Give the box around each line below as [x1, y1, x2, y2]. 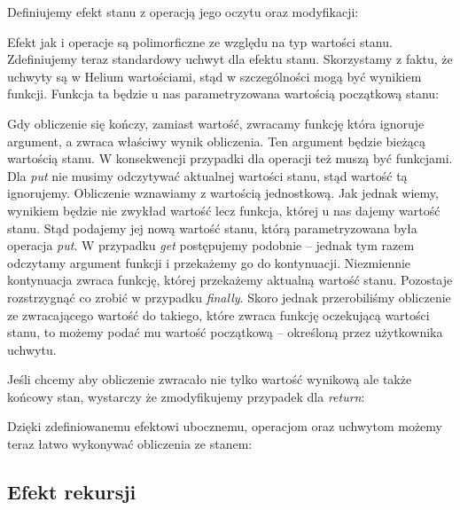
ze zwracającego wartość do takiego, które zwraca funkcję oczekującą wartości [7, 305, 430, 324]
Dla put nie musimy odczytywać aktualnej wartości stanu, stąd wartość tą [7, 166, 408, 184]
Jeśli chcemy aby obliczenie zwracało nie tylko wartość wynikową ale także [7, 370, 412, 388]
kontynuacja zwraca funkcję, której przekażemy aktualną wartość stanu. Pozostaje [7, 271, 453, 289]
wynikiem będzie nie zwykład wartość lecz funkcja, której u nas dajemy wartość [7, 200, 441, 219]
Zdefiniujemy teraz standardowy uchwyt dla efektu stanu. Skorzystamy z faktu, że [7, 50, 453, 68]
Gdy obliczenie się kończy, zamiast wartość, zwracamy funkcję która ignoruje [7, 114, 425, 132]
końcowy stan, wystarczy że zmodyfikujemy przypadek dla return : [7, 387, 365, 405]
